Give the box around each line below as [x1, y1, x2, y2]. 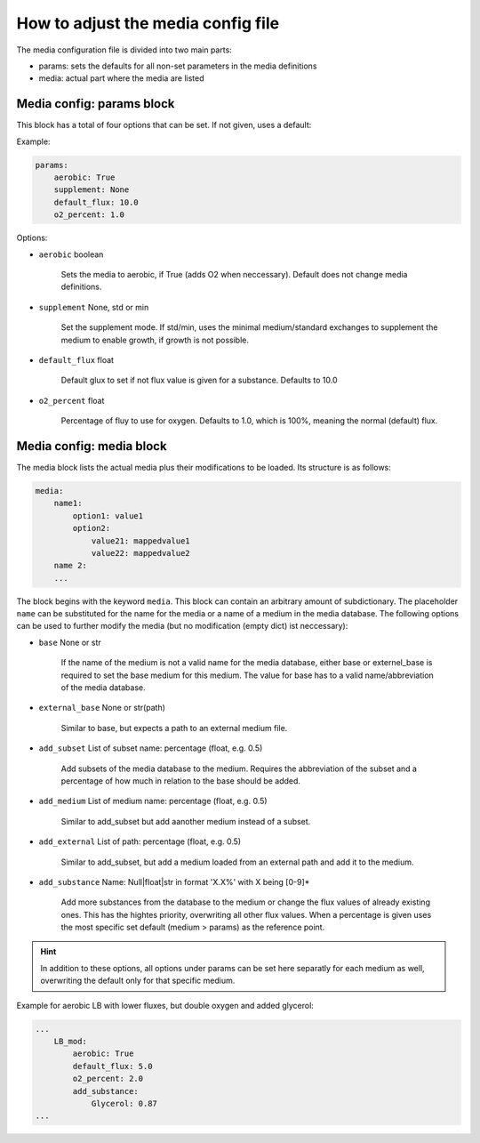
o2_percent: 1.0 [53, 210, 124, 220]
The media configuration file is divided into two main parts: [16, 44, 233, 55]
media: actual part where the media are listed [38, 73, 204, 84]
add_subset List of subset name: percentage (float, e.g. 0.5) [38, 743, 263, 753]
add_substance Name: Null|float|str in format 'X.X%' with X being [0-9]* [38, 876, 310, 887]
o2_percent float [38, 395, 105, 406]
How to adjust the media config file [16, 13, 280, 33]
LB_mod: [53, 1036, 88, 1047]
